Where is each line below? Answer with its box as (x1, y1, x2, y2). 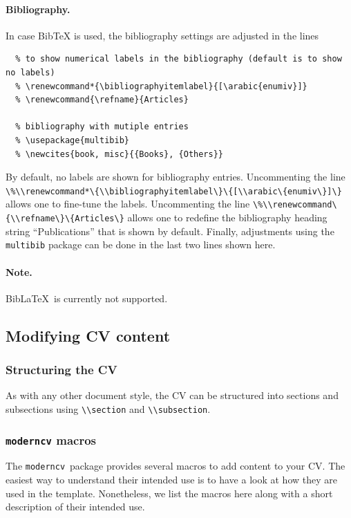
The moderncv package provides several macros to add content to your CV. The (6, 459, 345, 473)
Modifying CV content (6, 324, 171, 346)
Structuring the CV (6, 361, 117, 378)
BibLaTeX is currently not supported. (6, 290, 168, 305)
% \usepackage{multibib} (15, 135, 129, 145)
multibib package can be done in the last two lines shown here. (6, 237, 276, 252)
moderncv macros (6, 431, 97, 448)
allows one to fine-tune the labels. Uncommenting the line (6, 196, 250, 211)
